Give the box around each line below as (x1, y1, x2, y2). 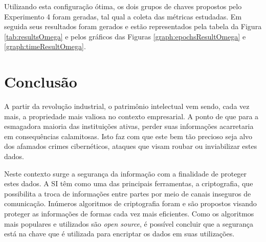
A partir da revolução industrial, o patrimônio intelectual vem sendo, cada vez (4, 101, 250, 112)
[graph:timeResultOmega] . (4, 41, 86, 52)
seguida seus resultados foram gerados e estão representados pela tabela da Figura (4, 21, 262, 32)
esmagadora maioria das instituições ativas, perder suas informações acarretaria (4, 121, 254, 131)
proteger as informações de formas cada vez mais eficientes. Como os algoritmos (4, 208, 254, 219)
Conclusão (4, 71, 77, 92)
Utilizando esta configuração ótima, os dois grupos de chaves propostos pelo (4, 1, 242, 11)
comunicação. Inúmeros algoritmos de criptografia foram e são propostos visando (4, 198, 257, 209)
